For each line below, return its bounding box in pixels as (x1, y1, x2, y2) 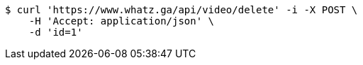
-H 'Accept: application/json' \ (28, 15, 215, 27)
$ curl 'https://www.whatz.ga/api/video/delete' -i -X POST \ (5, 4, 358, 15)
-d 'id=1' (28, 27, 83, 38)
